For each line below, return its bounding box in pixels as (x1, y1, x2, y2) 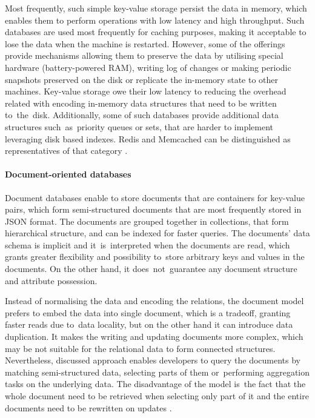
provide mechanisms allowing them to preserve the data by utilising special (5, 49, 283, 62)
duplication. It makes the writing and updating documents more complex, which (5, 330, 303, 343)
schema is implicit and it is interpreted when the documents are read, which (5, 238, 290, 251)
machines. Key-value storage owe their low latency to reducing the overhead (5, 85, 287, 98)
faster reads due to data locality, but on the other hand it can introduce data (5, 318, 293, 331)
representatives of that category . (5, 144, 128, 157)
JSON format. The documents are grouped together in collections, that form (5, 214, 289, 227)
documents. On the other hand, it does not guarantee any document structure (5, 262, 297, 275)
